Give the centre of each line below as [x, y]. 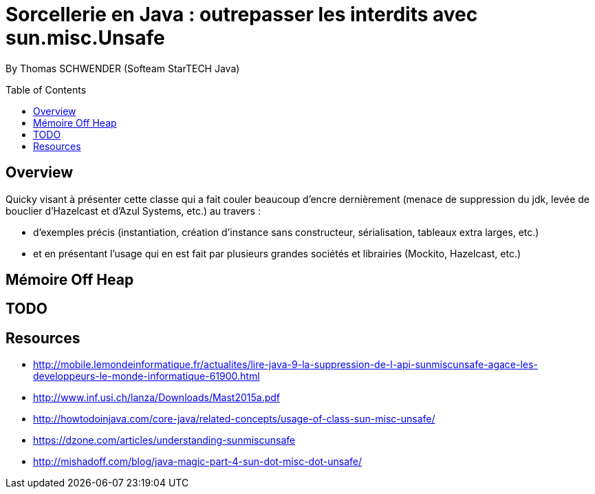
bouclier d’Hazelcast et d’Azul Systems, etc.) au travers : [133, 211]
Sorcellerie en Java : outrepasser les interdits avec [242, 14]
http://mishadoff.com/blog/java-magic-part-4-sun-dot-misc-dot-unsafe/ [198, 462]
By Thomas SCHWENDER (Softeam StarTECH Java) [123, 68]
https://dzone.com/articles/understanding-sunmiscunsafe [164, 440]
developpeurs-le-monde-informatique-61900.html [147, 376]
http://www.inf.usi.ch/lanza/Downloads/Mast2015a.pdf [156, 398]
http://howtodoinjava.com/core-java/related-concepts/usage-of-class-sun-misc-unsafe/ [234, 419]
